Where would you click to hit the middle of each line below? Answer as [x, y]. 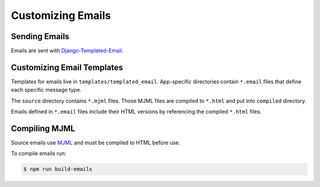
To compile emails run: [39, 153]
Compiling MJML [43, 128]
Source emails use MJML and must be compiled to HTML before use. [96, 143]
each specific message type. [46, 90]
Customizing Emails [61, 15]
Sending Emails [40, 36]
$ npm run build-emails [58, 169]
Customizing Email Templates [67, 67]
